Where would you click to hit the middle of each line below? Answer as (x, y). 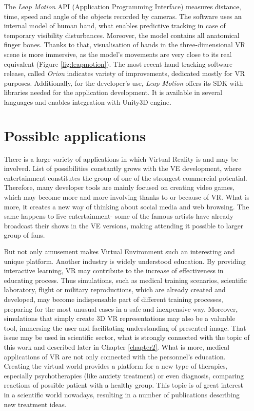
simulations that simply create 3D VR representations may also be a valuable (120, 318)
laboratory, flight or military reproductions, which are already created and (115, 290)
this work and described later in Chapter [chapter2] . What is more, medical (117, 346)
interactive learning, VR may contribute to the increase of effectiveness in (114, 271)
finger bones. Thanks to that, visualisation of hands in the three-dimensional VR (125, 45)
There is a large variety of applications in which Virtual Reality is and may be (121, 159)
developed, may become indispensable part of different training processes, (114, 299)
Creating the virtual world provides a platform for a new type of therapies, (116, 366)
